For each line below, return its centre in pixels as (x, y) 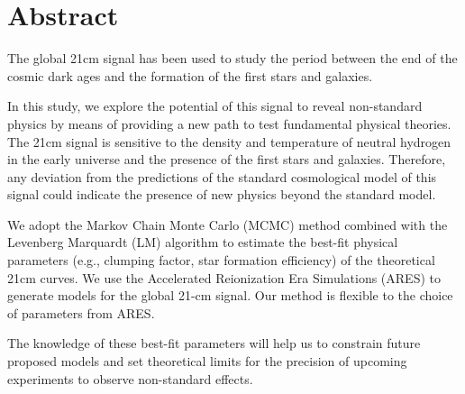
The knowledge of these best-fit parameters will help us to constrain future (214, 343)
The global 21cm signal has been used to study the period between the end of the (232, 58)
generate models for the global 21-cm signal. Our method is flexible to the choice (230, 295)
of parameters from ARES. (81, 312)
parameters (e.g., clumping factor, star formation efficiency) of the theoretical (221, 260)
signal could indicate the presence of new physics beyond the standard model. (222, 194)
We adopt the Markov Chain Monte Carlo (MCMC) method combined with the (228, 224)
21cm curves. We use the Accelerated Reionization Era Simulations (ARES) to (224, 277)
